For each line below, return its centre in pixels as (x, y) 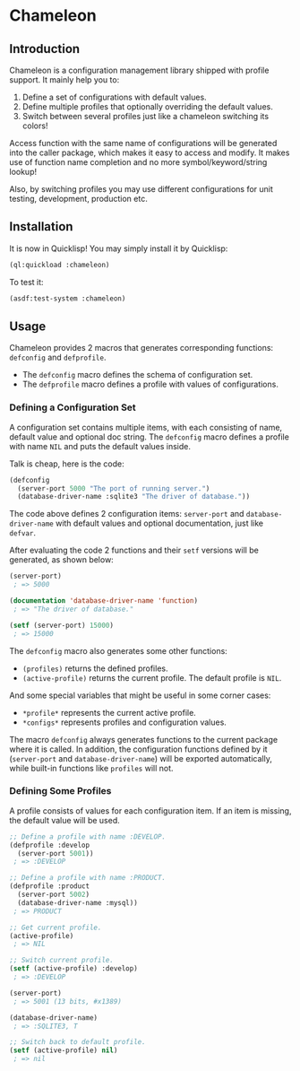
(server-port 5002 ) (54, 895)
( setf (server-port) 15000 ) (62, 625)
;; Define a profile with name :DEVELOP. (88, 836)
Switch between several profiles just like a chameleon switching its (146, 116)
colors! (35, 126)
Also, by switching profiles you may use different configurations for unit (141, 189)
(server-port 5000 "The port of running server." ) (114, 488)
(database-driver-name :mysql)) (78, 902)
